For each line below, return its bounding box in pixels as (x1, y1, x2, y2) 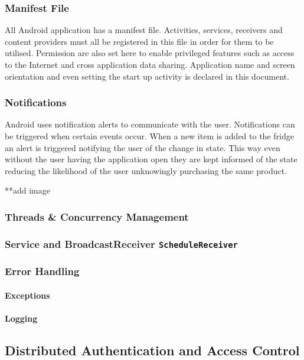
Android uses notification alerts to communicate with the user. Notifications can (5, 118, 295, 130)
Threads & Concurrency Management (5, 209, 189, 224)
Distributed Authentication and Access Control (5, 341, 300, 359)
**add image (5, 184, 50, 197)
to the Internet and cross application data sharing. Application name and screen (5, 58, 295, 70)
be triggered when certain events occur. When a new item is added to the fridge (5, 130, 294, 142)
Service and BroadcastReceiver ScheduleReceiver (5, 236, 238, 251)
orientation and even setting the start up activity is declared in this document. (5, 70, 289, 82)
